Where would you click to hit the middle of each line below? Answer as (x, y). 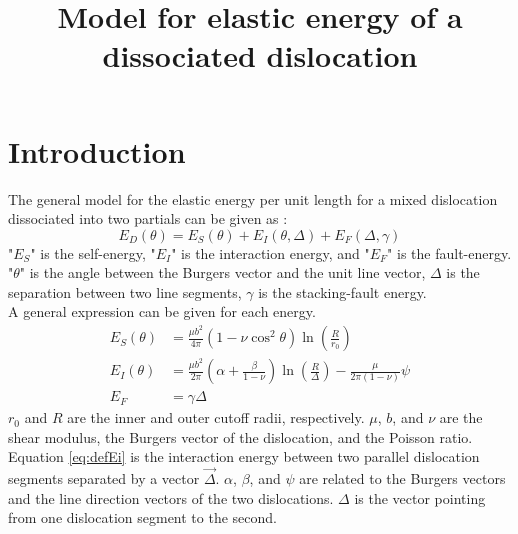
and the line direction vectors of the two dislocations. (171, 497)
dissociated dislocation (260, 55)
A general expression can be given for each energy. (162, 311)
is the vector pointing (420, 497)
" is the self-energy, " (93, 252)
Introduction (97, 150)
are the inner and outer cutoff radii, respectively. (216, 417)
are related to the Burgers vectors (402, 478)
